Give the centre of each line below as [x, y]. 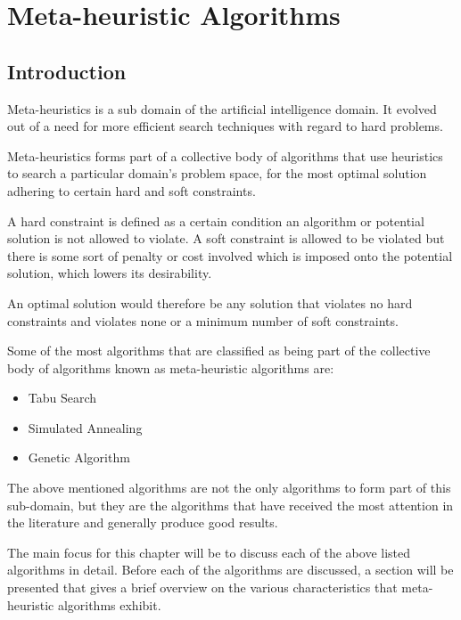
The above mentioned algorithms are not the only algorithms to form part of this [229, 488]
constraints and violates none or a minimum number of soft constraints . [203, 320]
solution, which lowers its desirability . [110, 273]
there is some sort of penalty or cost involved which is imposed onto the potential [230, 255]
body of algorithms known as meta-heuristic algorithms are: [171, 367]
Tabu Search [62, 398]
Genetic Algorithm [79, 457]
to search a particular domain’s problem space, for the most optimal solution [217, 173]
